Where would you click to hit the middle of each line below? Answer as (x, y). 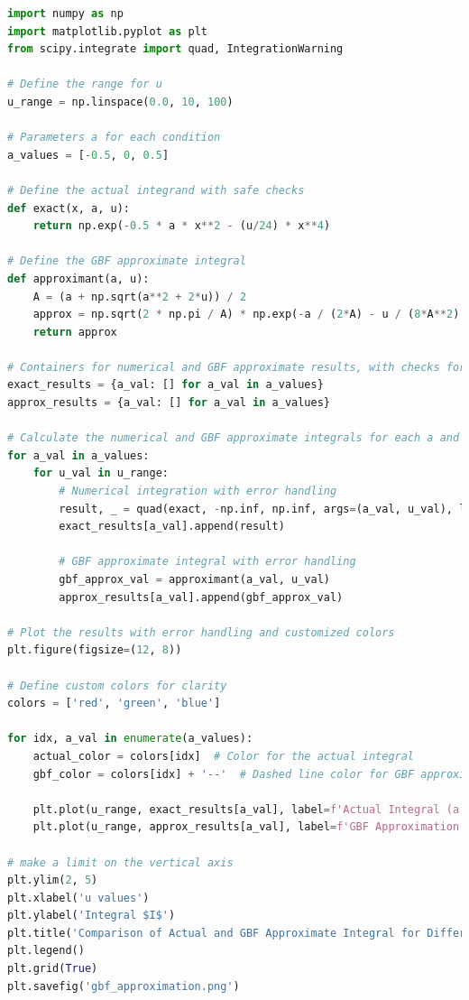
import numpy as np (65, 14)
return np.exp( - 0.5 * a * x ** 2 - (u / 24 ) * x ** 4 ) (182, 226)
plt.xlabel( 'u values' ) (78, 898)
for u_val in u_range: (101, 473)
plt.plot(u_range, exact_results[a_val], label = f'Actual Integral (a (246, 809)
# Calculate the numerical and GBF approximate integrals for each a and (234, 438)
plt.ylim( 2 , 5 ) (53, 880)
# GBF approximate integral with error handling (207, 562)
